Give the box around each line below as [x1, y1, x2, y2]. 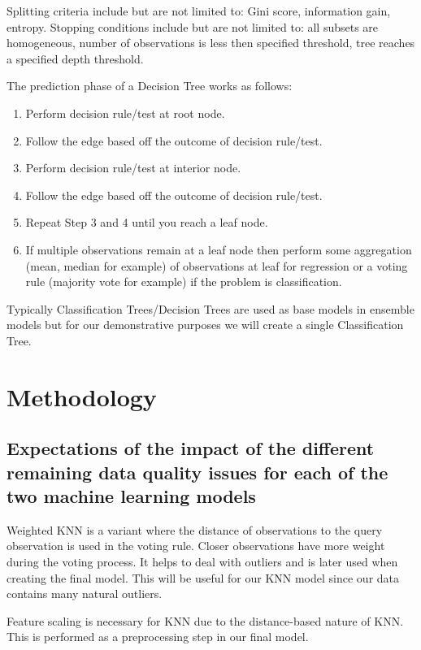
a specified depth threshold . [7, 50, 144, 67]
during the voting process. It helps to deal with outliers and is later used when [7, 553, 398, 570]
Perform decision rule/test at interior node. [25, 159, 241, 176]
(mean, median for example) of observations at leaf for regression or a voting [25, 257, 408, 274]
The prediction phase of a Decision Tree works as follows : [7, 77, 293, 94]
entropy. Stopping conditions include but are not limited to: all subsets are [7, 18, 379, 35]
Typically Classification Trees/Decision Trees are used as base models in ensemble [7, 300, 414, 317]
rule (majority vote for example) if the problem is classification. [25, 273, 342, 290]
